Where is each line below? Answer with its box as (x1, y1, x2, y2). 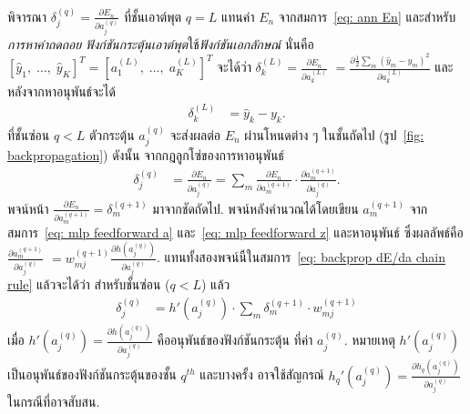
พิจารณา (7, 6, 47, 25)
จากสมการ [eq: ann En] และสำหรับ (278, 6, 456, 25)
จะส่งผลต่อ (169, 125, 220, 144)
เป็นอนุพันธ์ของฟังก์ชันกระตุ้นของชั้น (7, 365, 177, 384)
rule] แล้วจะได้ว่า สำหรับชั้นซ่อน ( (7, 275, 170, 294)
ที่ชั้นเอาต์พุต (123, 6, 182, 25)
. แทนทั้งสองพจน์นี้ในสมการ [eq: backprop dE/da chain (157, 247, 445, 267)
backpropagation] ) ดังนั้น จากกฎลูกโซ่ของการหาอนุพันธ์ (7, 146, 284, 165)
